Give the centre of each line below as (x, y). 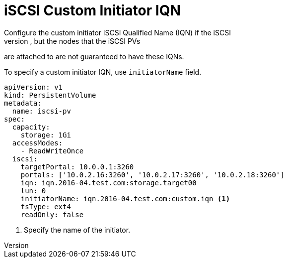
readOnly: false (52, 214)
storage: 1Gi (46, 135)
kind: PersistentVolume (50, 95)
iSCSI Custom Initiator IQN (92, 10)
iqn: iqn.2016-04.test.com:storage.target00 (108, 183)
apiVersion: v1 (34, 87)
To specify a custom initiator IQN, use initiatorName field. (103, 72)
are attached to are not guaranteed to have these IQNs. (94, 56)
